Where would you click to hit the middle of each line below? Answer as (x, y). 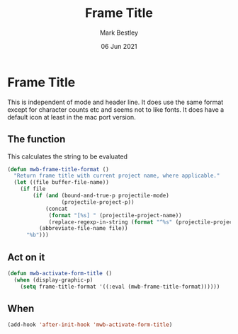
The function (36, 139)
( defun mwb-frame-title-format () (58, 169)
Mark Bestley (119, 33)
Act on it (26, 257)
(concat (57, 209)
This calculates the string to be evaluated (68, 156)
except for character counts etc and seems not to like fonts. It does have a (116, 109)
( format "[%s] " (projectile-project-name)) (115, 215)
